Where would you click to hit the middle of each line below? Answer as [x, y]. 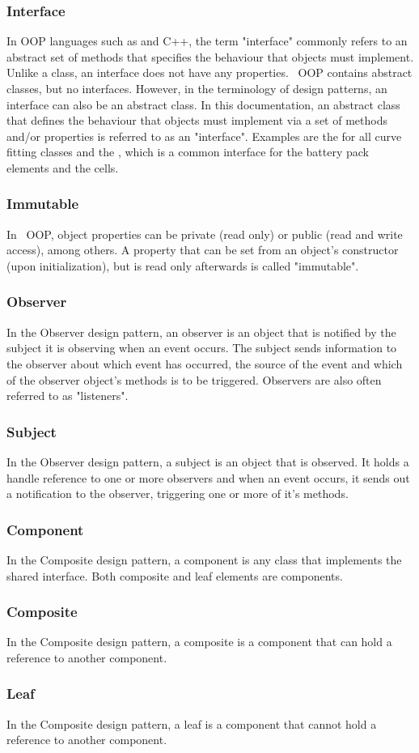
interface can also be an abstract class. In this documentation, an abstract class [203, 104]
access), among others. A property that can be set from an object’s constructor [203, 250]
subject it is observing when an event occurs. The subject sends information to [202, 348]
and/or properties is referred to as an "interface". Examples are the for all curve [204, 136]
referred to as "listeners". [68, 396]
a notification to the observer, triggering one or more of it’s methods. [178, 493]
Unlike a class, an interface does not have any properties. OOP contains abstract [209, 72]
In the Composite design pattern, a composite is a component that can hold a [199, 642]
